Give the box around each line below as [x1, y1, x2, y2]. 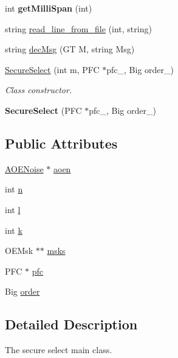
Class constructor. [5, 83, 72, 96]
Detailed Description [5, 315, 138, 334]
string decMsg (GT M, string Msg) [5, 43, 135, 55]
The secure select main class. [5, 343, 112, 356]
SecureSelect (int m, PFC [5, 63, 100, 75]
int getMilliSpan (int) [5, 2, 92, 14]
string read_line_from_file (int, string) [5, 22, 152, 35]
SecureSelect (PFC [5, 104, 82, 116]
